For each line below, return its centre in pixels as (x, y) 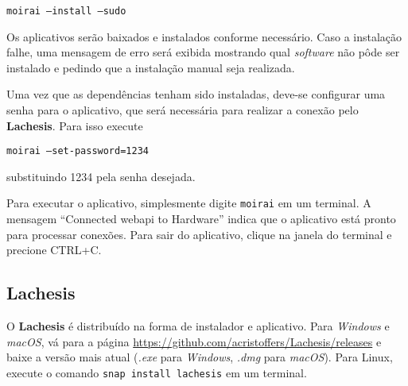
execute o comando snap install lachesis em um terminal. (157, 372)
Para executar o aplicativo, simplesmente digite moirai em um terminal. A (189, 203)
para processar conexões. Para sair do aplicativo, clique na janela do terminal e (199, 234)
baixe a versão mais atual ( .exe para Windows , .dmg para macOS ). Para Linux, (200, 357)
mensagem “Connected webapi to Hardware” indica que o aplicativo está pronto (201, 219)
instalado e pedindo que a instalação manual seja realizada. (151, 67)
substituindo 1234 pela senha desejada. (101, 176)
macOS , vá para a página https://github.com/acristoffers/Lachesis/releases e (194, 341)
